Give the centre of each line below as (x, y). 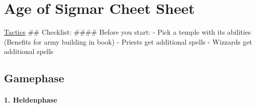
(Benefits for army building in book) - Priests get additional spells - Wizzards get (128, 41)
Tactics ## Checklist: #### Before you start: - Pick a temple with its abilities (128, 32)
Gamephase (34, 78)
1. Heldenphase (31, 100)
